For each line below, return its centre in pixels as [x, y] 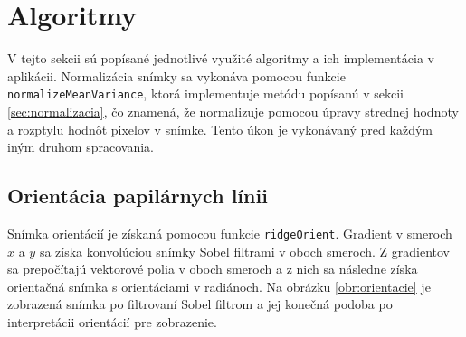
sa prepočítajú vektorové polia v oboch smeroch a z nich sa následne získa [213, 269]
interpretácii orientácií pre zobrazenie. [112, 321]
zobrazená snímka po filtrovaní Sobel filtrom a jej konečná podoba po [200, 304]
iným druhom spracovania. [81, 147]
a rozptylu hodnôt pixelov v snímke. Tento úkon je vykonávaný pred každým [220, 129]
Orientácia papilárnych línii [138, 196]
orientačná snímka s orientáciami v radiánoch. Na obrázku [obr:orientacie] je [219, 286]
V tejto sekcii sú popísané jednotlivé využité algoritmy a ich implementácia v [221, 58]
